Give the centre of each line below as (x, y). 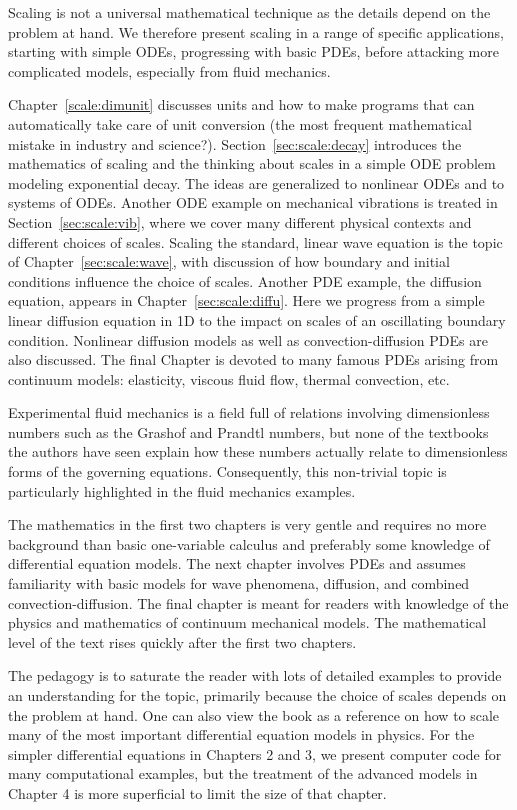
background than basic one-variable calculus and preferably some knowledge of (249, 543)
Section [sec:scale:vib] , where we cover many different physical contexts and (240, 221)
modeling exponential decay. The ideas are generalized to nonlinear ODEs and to (256, 182)
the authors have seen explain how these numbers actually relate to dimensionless (258, 451)
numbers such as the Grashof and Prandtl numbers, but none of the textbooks (248, 431)
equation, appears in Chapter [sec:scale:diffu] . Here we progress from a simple (246, 300)
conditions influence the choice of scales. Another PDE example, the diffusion (245, 280)
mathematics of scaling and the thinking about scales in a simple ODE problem (252, 163)
